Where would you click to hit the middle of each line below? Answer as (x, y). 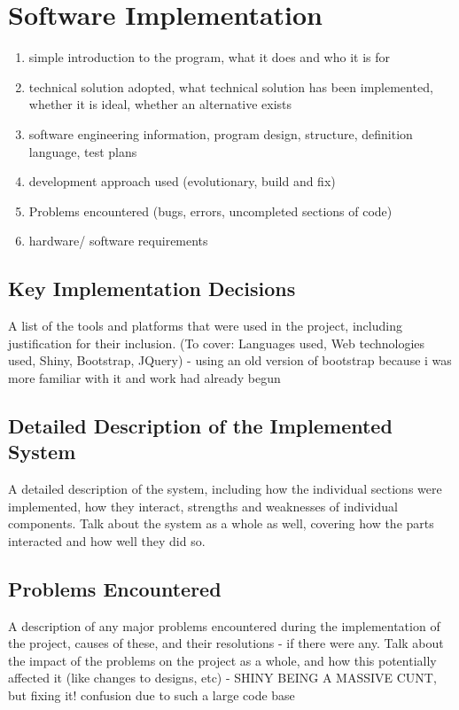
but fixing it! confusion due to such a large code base (152, 695)
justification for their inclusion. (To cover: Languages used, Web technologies (217, 343)
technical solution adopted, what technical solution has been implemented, (231, 86)
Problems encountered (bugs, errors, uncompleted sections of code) (210, 211)
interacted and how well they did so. (107, 540)
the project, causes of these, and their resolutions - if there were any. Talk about (226, 643)
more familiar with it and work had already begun (144, 377)
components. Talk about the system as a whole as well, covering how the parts (221, 523)
